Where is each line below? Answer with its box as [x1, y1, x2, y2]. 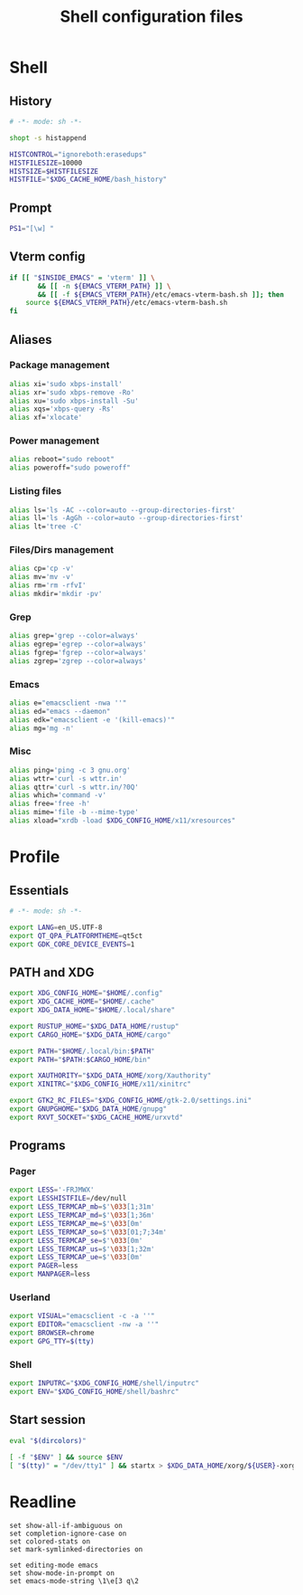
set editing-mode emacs [9, 1561, 99, 1571]
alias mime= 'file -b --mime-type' [9, 808, 140, 817]
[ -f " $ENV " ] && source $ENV [9, 1452, 124, 1462]
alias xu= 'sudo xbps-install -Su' [9, 396, 140, 405]
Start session [9, 1412, 86, 1428]
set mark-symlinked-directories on [9, 1545, 143, 1554]
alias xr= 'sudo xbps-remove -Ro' [9, 387, 135, 397]
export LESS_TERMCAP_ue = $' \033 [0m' [9, 1253, 143, 1262]
